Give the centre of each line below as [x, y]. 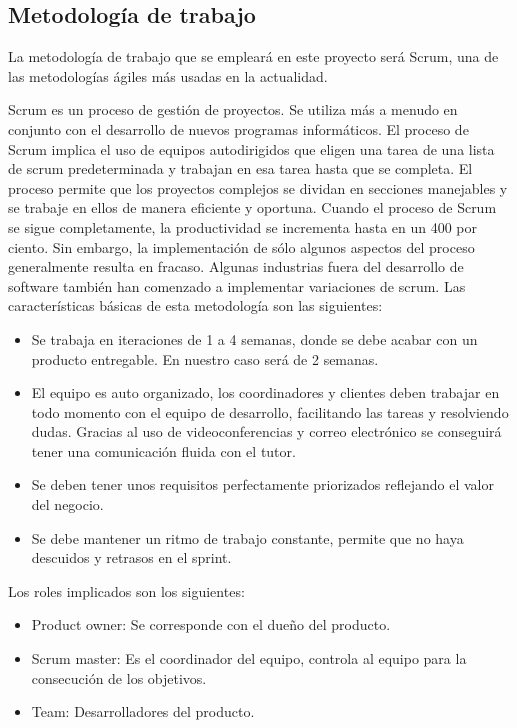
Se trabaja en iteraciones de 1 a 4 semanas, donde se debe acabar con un [254, 338]
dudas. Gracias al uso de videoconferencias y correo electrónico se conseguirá [266, 431]
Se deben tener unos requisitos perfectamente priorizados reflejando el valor [262, 484]
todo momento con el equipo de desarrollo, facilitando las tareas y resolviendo [270, 411]
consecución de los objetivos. [119, 677]
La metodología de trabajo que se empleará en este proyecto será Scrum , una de [253, 56]
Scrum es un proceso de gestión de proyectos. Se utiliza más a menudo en [233, 109]
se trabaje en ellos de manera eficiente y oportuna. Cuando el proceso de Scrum [252, 207]
